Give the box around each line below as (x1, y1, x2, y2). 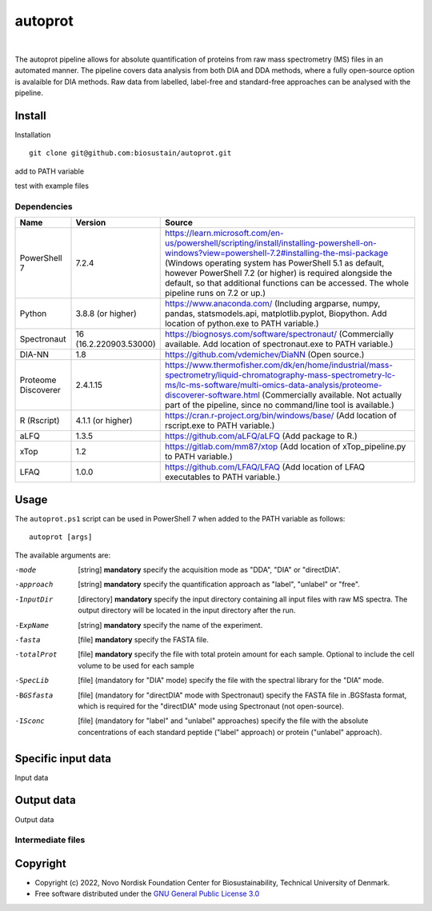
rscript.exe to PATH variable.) (164, 420, 275, 431)
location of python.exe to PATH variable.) (164, 318, 319, 330)
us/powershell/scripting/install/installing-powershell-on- (164, 238, 378, 249)
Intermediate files (14, 834, 86, 845)
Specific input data (14, 752, 112, 765)
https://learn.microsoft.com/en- (164, 228, 284, 239)
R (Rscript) (19, 415, 60, 426)
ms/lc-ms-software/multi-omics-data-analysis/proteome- (164, 380, 382, 391)
